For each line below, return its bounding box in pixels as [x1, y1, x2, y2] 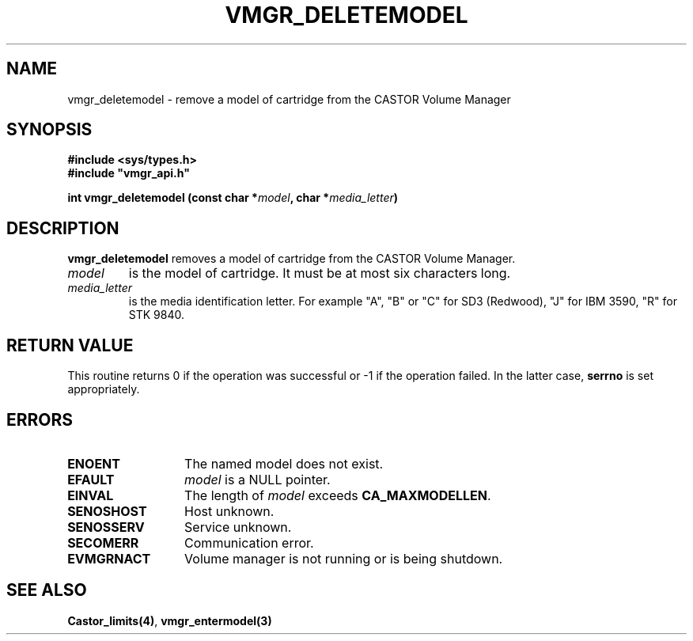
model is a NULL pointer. [184, 471, 331, 487]
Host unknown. [184, 503, 275, 519]
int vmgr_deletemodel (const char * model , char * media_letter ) [67, 191, 399, 205]
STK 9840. [128, 308, 184, 322]
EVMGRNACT [67, 550, 151, 567]
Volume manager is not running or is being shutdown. [184, 550, 503, 567]
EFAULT [67, 471, 115, 487]
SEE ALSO [6, 580, 87, 601]
